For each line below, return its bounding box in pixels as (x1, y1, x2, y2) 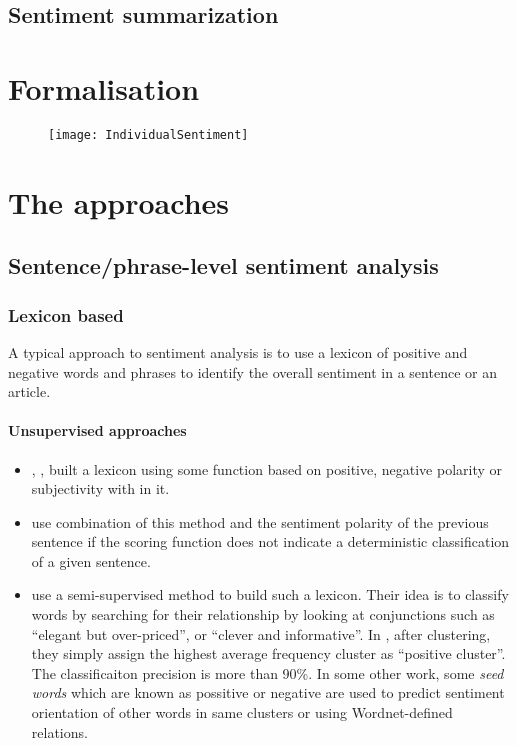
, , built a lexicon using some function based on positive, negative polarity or (31, 458, 503, 479)
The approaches (8, 181, 230, 222)
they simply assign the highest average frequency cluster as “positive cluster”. (31, 643, 506, 664)
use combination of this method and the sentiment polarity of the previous (31, 511, 489, 532)
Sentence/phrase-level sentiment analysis (8, 250, 439, 281)
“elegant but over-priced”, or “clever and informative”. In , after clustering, (31, 623, 491, 644)
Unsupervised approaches (8, 420, 187, 441)
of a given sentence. (31, 550, 151, 571)
